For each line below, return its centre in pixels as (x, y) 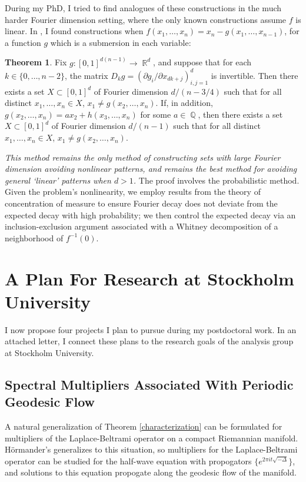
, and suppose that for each (202, 62)
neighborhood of (34, 237)
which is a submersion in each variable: (121, 42)
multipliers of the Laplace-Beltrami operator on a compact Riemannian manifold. (152, 438)
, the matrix (87, 75)
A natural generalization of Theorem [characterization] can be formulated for (144, 426)
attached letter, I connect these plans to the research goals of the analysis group (149, 341)
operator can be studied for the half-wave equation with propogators (128, 461)
